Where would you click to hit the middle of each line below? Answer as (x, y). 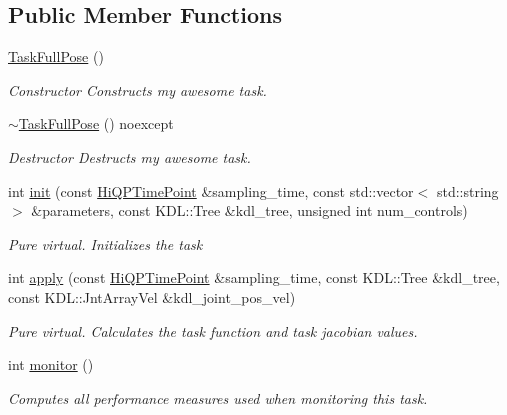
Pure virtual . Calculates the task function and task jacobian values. (213, 330)
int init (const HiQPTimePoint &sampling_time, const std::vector (211, 190)
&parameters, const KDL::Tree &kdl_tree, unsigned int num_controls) (249, 210)
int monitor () (51, 364)
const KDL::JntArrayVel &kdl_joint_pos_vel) (152, 296)
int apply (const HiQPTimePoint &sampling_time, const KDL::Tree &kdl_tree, (254, 277)
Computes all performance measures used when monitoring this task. (218, 397)
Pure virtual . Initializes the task (105, 243)
